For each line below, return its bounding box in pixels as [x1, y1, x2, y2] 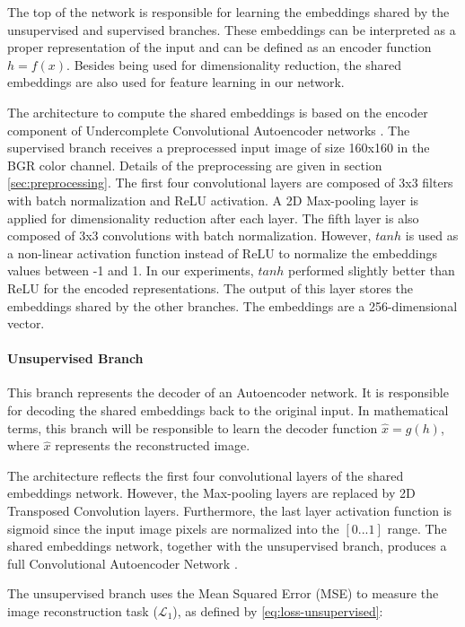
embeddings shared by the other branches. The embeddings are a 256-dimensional [7, 296, 458, 315]
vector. [7, 314, 45, 333]
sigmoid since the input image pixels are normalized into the [7, 518, 339, 537]
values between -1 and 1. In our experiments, [7, 261, 254, 280]
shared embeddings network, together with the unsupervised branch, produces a [7, 536, 447, 555]
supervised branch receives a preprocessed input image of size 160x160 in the [7, 138, 430, 157]
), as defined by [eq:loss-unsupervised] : [172, 602, 383, 621]
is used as [405, 226, 459, 245]
